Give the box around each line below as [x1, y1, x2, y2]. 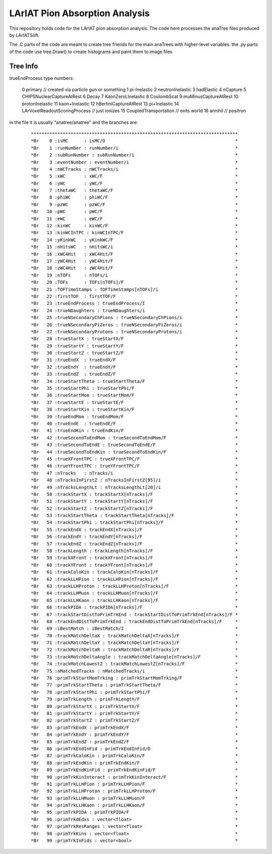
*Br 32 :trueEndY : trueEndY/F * [31, 364, 238, 370]
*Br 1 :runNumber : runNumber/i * [31, 145, 238, 151]
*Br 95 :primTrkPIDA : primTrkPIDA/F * [31, 810, 238, 815]
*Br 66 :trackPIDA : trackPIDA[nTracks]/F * [31, 605, 238, 611]
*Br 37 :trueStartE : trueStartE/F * [31, 399, 238, 405]
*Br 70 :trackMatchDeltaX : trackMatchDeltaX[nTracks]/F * [31, 633, 238, 638]
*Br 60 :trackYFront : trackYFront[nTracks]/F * [31, 562, 238, 568]
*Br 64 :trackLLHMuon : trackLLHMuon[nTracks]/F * [31, 590, 238, 596]
